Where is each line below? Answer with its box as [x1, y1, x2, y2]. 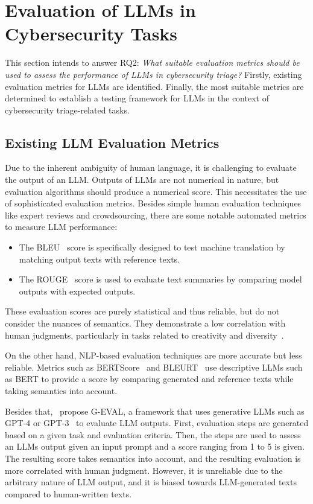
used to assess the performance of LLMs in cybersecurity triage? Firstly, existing [5, 68, 302, 80]
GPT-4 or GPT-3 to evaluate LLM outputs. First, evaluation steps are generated [5, 416, 309, 429]
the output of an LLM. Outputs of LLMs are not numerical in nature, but [5, 173, 279, 186]
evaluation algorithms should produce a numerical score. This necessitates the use [5, 185, 307, 197]
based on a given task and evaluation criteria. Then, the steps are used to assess [5, 428, 301, 441]
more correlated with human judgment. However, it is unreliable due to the [5, 464, 283, 476]
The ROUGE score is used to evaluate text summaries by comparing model [19, 273, 302, 285]
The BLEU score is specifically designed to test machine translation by [19, 241, 285, 254]
